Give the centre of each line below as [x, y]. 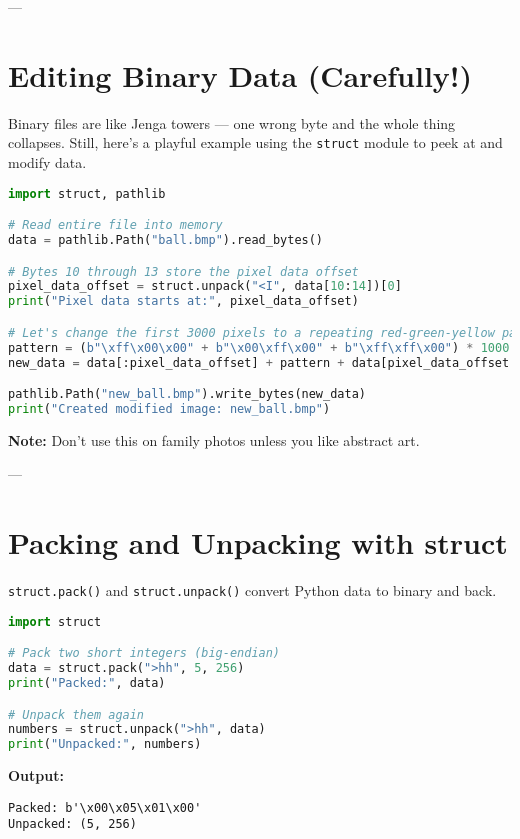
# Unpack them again [76, 714]
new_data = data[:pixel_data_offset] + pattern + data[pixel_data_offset [259, 362]
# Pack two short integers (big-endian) [144, 653]
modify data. [47, 161]
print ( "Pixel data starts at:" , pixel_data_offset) [183, 301]
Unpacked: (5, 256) [72, 824]
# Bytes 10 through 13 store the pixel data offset [183, 271]
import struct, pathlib [87, 193]
